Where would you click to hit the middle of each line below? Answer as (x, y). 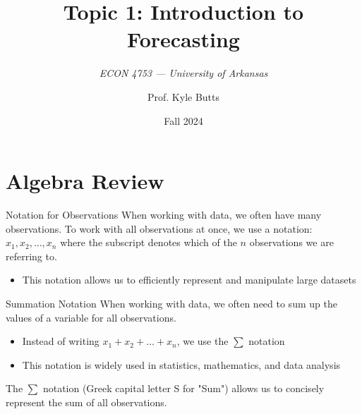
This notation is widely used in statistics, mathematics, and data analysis (181, 364)
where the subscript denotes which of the (149, 242)
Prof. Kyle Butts (183, 96)
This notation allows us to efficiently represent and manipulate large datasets (189, 280)
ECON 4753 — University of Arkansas (183, 73)
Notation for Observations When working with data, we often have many (164, 215)
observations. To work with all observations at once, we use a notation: (159, 228)
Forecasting (183, 39)
